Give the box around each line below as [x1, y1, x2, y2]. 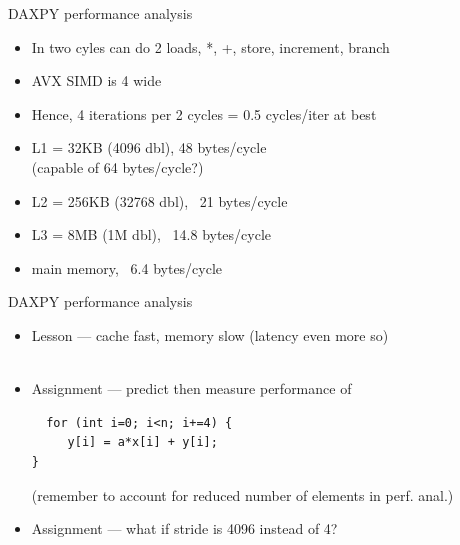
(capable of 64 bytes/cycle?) [31, 156, 204, 177]
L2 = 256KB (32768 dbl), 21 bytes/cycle [31, 190, 288, 211]
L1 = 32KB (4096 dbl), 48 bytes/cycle [31, 137, 267, 158]
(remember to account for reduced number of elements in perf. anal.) [31, 484, 454, 505]
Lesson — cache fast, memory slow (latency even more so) [31, 324, 389, 345]
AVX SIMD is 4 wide [31, 70, 162, 91]
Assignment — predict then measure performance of [31, 378, 352, 399]
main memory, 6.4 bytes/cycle [31, 257, 223, 278]
